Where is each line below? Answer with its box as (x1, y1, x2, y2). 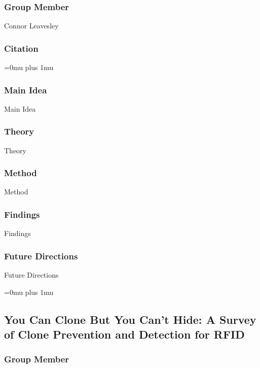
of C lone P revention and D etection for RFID (4, 326, 245, 342)
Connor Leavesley (4, 20, 59, 31)
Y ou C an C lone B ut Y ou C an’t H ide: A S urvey (4, 311, 256, 327)
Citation (4, 42, 39, 54)
